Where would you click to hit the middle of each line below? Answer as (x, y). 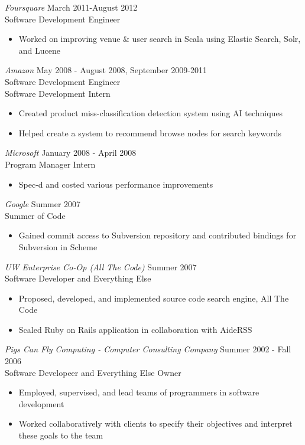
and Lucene (39, 50)
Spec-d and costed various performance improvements (116, 184)
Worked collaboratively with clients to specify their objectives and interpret (155, 423)
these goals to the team (61, 435)
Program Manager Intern (50, 164)
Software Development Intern (58, 93)
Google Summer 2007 (43, 204)
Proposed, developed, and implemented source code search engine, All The (154, 298)
